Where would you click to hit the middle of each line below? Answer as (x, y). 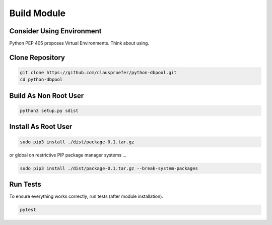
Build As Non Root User (47, 96)
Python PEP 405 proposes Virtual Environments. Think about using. (79, 43)
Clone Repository (37, 57)
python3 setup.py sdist (49, 111)
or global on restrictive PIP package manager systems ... (68, 155)
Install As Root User (41, 127)
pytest (28, 210)
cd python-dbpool (41, 80)
